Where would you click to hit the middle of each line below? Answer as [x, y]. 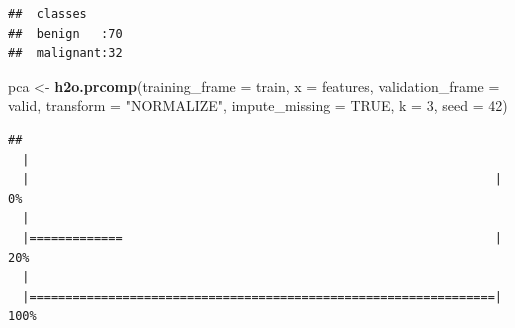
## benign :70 [65, 33]
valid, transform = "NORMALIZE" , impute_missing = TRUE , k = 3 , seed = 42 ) [258, 105]
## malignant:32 [65, 53]
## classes [47, 14]
